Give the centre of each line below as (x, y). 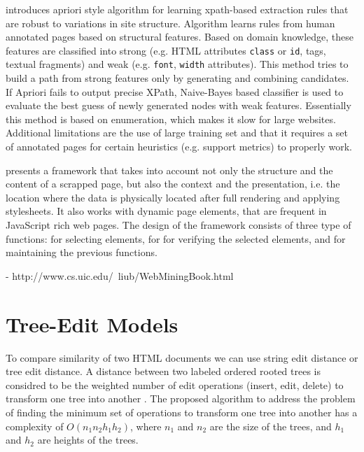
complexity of (35, 426)
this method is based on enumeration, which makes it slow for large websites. (171, 119)
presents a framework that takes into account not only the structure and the (169, 170)
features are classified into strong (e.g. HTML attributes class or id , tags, (166, 50)
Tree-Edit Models (92, 324)
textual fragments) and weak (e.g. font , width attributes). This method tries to (177, 64)
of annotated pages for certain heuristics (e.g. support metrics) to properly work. (179, 147)
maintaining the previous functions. (82, 252)
